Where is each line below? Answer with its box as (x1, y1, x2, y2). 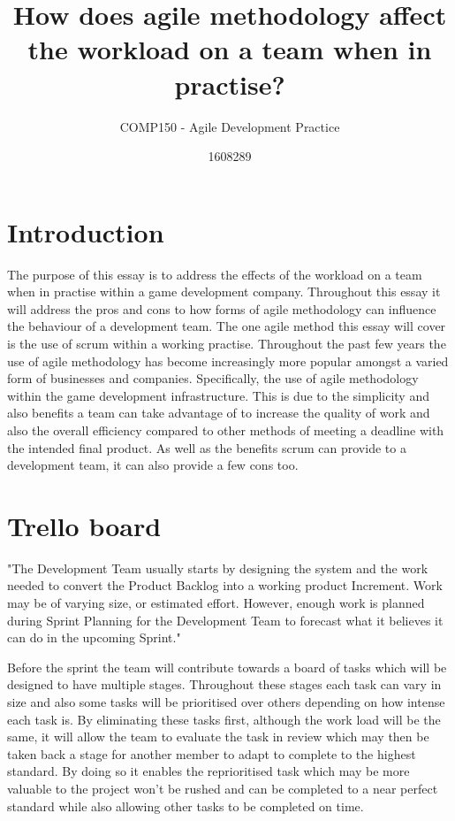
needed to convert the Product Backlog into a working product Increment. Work (7, 576, 443, 595)
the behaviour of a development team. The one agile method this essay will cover (7, 317, 446, 335)
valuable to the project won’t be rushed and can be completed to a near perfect (7, 779, 438, 797)
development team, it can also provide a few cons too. (7, 456, 299, 474)
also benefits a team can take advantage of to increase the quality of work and (7, 403, 430, 422)
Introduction (7, 213, 164, 249)
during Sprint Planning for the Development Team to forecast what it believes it (7, 610, 444, 629)
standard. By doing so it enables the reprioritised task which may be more (7, 762, 410, 780)
